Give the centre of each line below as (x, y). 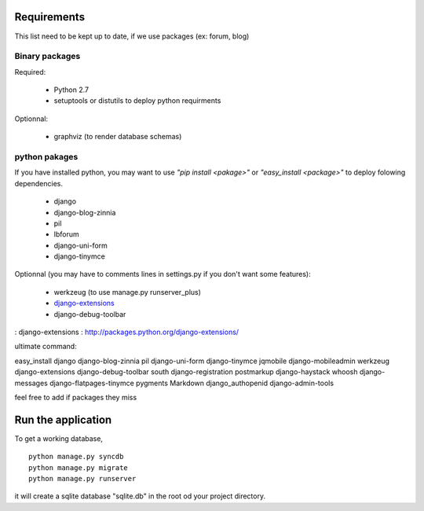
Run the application (63, 419)
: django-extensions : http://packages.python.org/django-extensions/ (127, 332)
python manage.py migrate (79, 467)
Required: (30, 72)
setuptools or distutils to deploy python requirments (137, 101)
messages (31, 383)
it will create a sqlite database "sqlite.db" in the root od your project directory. (140, 496)
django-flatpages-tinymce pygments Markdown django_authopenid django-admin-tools (192, 383)
